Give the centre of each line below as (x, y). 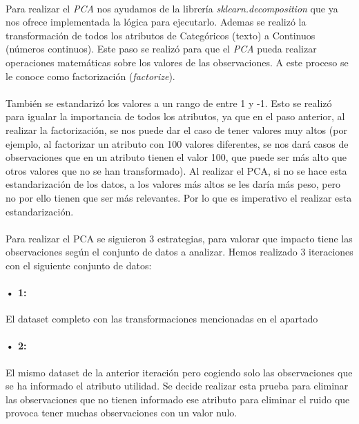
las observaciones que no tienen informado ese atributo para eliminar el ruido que (178, 399)
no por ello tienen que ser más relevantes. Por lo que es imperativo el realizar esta (179, 197)
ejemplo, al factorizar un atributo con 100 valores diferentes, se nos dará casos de (177, 143)
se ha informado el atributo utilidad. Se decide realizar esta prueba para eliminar (177, 386)
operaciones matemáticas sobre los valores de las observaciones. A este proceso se (177, 62)
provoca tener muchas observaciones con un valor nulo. (122, 413)
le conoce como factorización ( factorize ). (90, 76)
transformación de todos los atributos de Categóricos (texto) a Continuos (161, 35)
